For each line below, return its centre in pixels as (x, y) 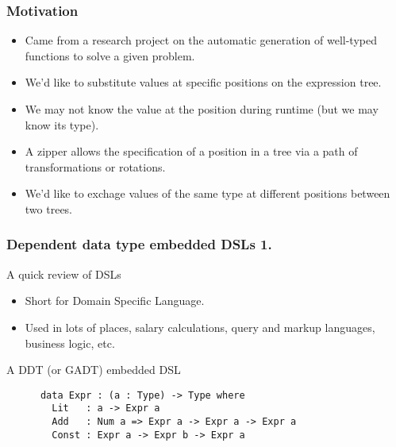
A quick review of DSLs (64, 274)
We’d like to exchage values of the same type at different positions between (208, 193)
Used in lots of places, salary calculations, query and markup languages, (200, 327)
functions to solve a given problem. (110, 55)
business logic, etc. (70, 343)
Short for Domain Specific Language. (115, 301)
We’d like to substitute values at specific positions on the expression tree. (203, 82)
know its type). (62, 124)
